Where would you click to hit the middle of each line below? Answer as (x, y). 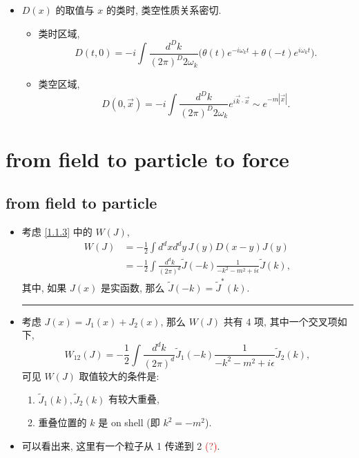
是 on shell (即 (129, 422)
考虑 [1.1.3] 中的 (57, 232)
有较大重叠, (134, 399)
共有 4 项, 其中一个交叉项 (280, 321)
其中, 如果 (44, 288)
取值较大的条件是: (119, 375)
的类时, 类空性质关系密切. (164, 10)
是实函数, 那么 (133, 288)
